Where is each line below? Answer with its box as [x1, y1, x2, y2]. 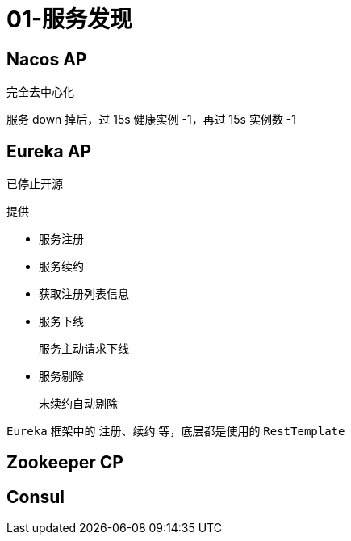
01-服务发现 [6, 6, 133, 33]
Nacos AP [6, 48, 87, 69]
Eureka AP [6, 140, 92, 161]
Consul [6, 486, 65, 507]
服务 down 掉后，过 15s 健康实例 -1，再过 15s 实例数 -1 [6, 112, 296, 127]
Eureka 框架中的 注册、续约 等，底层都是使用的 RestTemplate [6, 424, 345, 438]
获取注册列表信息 [39, 287, 129, 301]
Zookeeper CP [6, 452, 123, 473]
